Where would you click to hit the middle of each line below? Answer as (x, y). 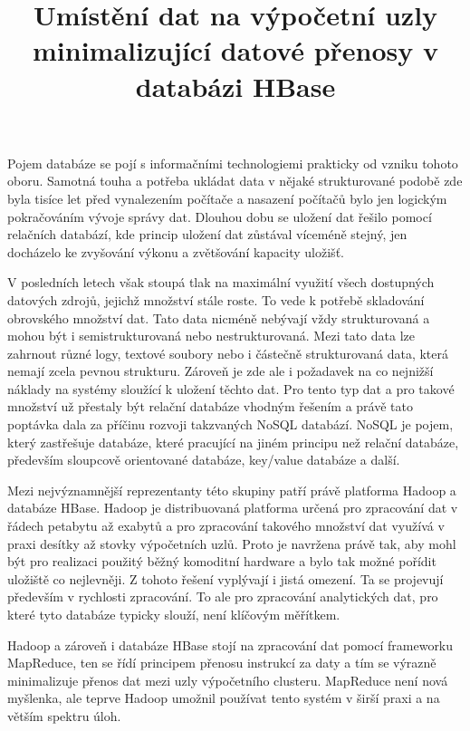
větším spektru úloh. (64, 715)
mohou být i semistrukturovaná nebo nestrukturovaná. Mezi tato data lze (211, 336)
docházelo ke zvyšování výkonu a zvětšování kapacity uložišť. (176, 251)
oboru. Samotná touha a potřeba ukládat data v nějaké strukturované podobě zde (235, 181)
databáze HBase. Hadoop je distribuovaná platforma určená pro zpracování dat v (233, 508)
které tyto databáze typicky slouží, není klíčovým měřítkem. (174, 614)
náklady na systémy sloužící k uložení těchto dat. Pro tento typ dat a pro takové (231, 388)
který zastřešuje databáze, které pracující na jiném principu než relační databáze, (233, 442)
